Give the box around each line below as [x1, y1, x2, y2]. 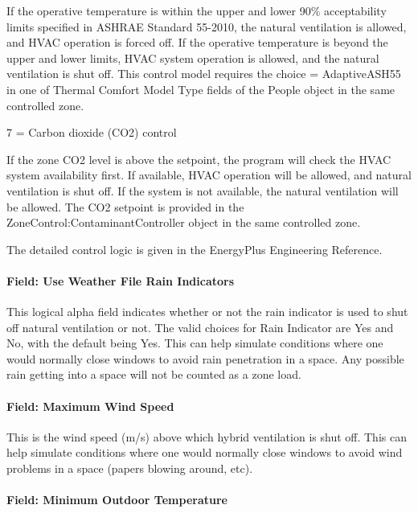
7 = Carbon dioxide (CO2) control [6, 124, 177, 141]
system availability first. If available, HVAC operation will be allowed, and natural [6, 166, 412, 183]
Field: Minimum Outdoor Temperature [6, 491, 227, 508]
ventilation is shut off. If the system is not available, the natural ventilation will [6, 182, 399, 199]
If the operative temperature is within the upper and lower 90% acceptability [6, 2, 387, 18]
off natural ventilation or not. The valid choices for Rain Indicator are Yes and [6, 318, 394, 335]
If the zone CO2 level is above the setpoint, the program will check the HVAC [6, 150, 391, 167]
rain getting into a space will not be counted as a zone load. [6, 366, 301, 383]
